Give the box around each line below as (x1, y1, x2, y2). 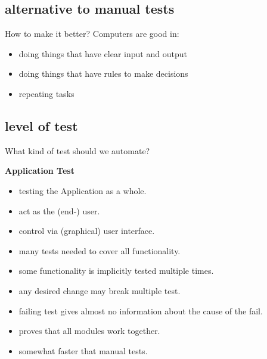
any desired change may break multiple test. (18, 284, 181, 296)
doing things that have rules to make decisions (18, 67, 188, 80)
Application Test (5, 164, 74, 177)
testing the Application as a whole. (18, 184, 147, 196)
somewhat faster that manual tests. (18, 344, 148, 357)
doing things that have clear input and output (18, 47, 187, 60)
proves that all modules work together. (18, 324, 160, 337)
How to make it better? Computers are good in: (5, 27, 179, 40)
